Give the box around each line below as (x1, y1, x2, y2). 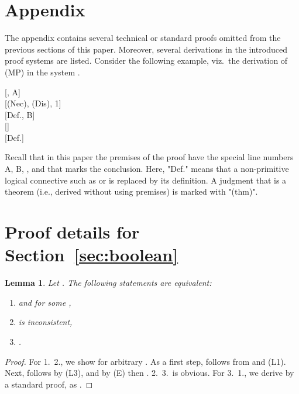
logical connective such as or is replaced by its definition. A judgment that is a (5, 174, 287, 186)
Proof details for (5, 220, 140, 244)
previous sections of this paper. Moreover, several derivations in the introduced (5, 43, 287, 55)
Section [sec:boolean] (5, 243, 178, 267)
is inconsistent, (18, 316, 73, 328)
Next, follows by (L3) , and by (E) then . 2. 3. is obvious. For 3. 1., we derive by (5, 367, 294, 379)
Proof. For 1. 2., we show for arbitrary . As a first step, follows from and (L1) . (5, 355, 286, 367)
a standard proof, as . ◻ (5, 378, 93, 390)
